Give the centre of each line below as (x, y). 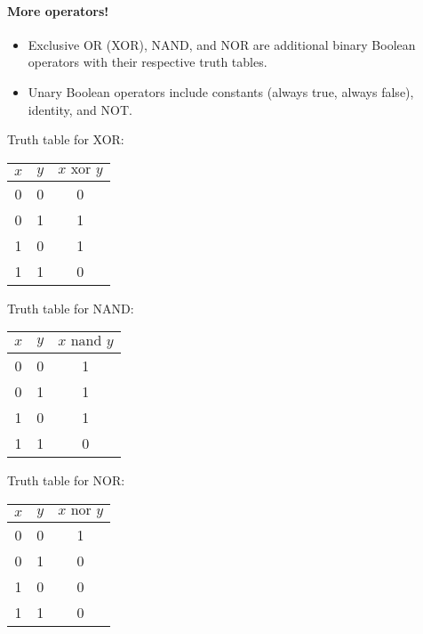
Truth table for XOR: (66, 139)
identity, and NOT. (80, 109)
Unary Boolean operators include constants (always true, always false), (221, 91)
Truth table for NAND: (71, 308)
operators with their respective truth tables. (148, 62)
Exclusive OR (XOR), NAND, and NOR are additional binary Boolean (222, 44)
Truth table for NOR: (66, 480)
